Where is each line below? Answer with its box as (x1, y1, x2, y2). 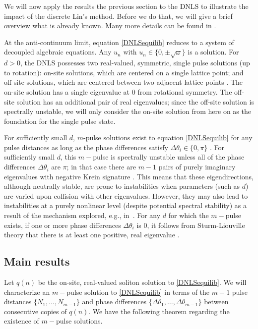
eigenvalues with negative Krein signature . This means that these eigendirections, (4, 171, 254, 181)
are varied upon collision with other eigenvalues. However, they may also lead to (4, 190, 248, 201)
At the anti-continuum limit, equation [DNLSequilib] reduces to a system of (4, 37, 234, 47)
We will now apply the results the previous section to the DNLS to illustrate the (4, 1, 249, 11)
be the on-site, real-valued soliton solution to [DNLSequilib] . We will (38, 277, 247, 287)
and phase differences (82, 296, 147, 307)
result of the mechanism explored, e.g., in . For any (4, 210, 161, 220)
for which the (168, 210, 209, 220)
